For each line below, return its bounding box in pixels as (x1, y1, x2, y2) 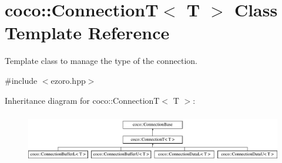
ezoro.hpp (51, 74, 86, 86)
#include (5, 74, 38, 86)
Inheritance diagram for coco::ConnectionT (5, 94, 160, 106)
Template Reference (5, 21, 170, 45)
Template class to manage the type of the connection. (5, 55, 197, 67)
